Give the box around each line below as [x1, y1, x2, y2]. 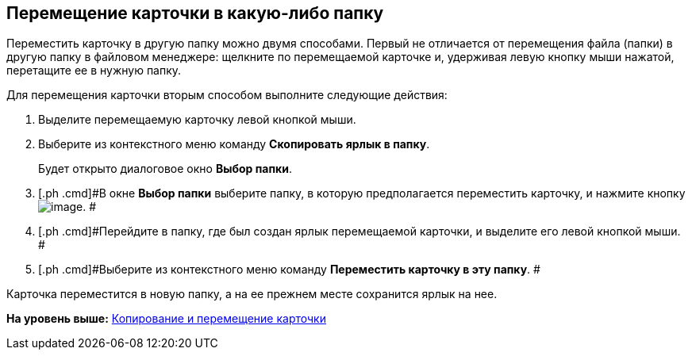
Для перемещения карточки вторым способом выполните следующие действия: [6, 88, 448, 102]
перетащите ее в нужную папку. [6, 63, 182, 78]
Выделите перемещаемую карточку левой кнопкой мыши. [38, 113, 356, 127]
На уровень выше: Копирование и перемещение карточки [6, 312, 326, 326]
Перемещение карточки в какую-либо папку [6, 3, 384, 23]
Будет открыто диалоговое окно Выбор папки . [38, 162, 292, 176]
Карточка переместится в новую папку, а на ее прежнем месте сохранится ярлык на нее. [6, 287, 498, 301]
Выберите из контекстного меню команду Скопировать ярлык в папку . [38, 137, 430, 151]
